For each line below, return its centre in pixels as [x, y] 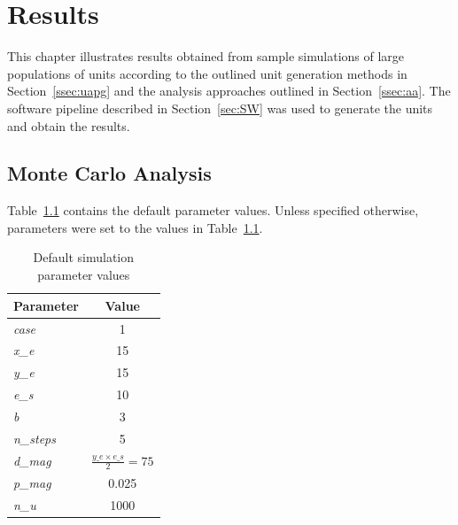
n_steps [35, 438]
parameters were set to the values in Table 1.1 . [135, 227]
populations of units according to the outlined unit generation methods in [207, 73]
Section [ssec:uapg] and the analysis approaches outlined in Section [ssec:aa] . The [229, 91]
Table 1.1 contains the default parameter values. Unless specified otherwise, [213, 210]
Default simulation [84, 257]
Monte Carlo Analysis [109, 173]
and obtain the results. [69, 125]
